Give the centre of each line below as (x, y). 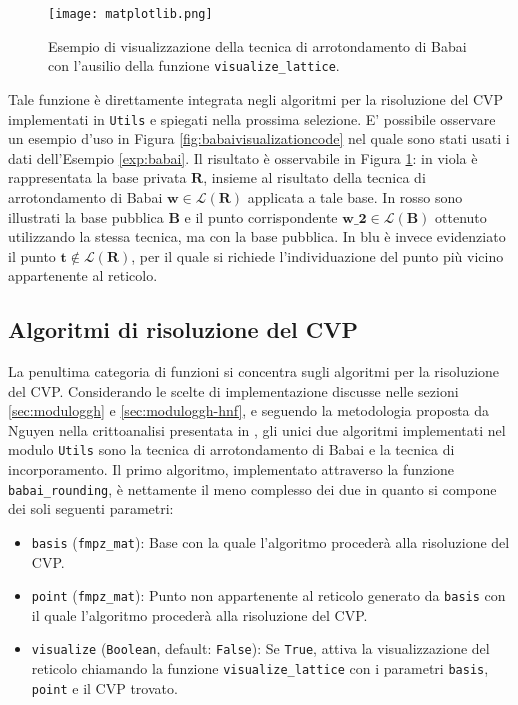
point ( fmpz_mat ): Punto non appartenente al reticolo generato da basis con (268, 595)
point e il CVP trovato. (104, 687)
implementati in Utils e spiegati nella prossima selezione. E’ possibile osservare (252, 118)
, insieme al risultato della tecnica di (314, 177)
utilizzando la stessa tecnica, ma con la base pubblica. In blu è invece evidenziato (257, 236)
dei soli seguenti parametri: (91, 508)
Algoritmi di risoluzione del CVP (183, 329)
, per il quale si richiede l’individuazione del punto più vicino (317, 255)
